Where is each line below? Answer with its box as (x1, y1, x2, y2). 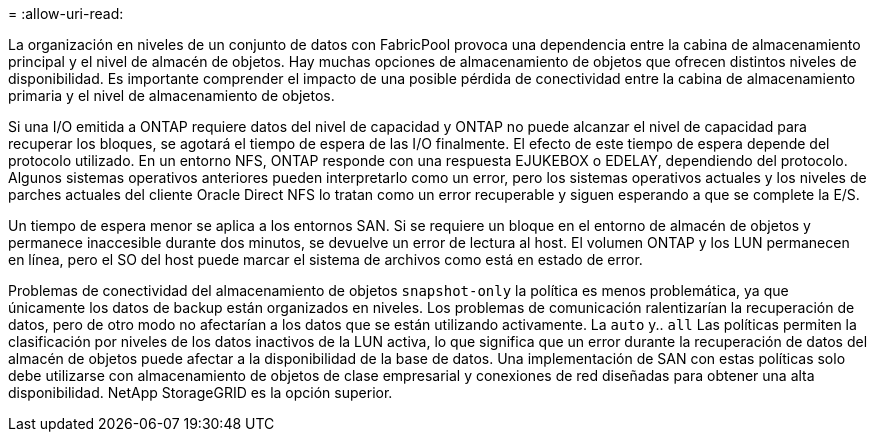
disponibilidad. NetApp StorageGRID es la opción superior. (8, 384, 393, 401)
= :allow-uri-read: (8, 5, 124, 22)
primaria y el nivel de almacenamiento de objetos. (8, 87, 335, 104)
